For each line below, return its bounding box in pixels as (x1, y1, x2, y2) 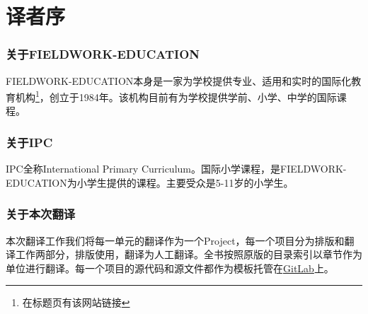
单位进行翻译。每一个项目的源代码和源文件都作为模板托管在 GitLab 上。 (6, 260, 334, 275)
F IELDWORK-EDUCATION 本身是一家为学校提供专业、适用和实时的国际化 (6, 73, 352, 88)
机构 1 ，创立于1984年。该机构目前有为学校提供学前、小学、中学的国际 (15, 88, 337, 104)
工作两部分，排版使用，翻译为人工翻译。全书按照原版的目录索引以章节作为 (15, 247, 362, 262)
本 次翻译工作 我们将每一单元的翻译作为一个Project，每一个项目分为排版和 (6, 233, 345, 248)
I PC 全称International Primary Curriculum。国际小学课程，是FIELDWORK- (6, 161, 347, 176)
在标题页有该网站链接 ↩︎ (22, 295, 130, 310)
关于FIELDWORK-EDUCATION (6, 45, 200, 63)
